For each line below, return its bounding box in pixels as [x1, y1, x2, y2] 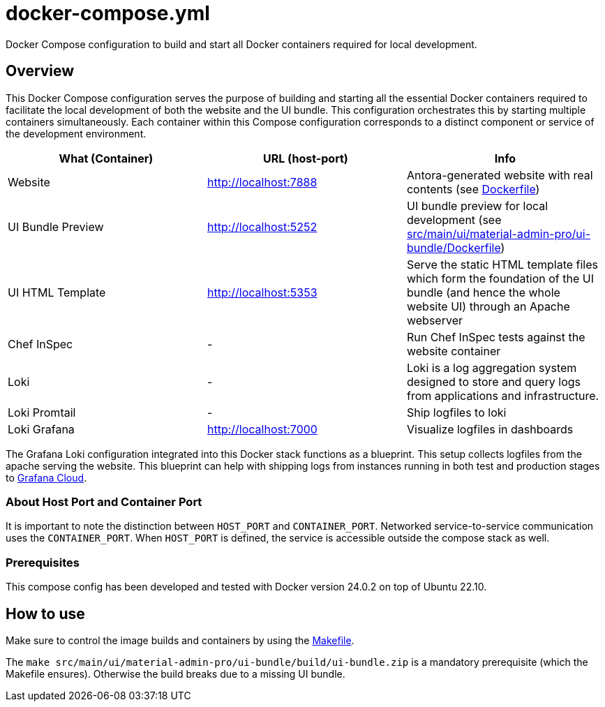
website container [406, 343, 501, 358]
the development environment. [6, 127, 147, 140]
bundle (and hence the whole [406, 285, 560, 299]
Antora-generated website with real [406, 168, 593, 182]
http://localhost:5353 [207, 285, 318, 299]
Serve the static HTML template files [406, 257, 599, 271]
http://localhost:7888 [207, 174, 318, 189]
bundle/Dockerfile [406, 240, 501, 255]
